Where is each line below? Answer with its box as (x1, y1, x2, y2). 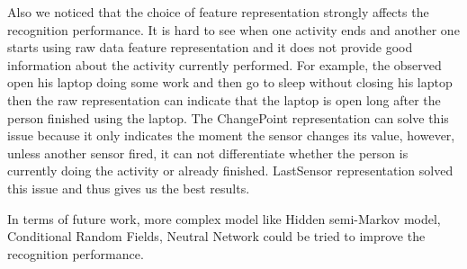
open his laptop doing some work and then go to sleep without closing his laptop (7, 73, 453, 92)
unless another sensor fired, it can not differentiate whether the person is (7, 143, 409, 162)
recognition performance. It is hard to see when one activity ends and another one (7, 20, 460, 39)
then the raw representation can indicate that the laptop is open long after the (7, 90, 441, 109)
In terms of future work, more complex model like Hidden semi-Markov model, (7, 209, 441, 228)
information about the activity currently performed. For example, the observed (7, 55, 442, 74)
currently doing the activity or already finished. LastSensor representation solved (7, 161, 454, 180)
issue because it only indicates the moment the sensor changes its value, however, (7, 126, 455, 145)
